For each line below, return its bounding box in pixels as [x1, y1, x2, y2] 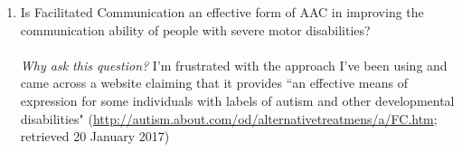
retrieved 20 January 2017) [20, 127, 170, 146]
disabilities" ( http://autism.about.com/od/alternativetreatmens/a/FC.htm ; [20, 109, 438, 128]
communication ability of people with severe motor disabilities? [20, 20, 371, 39]
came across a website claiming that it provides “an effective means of [20, 73, 408, 92]
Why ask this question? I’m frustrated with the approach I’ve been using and [20, 55, 448, 74]
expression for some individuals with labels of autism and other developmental [20, 90, 455, 109]
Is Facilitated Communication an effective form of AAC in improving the [20, 3, 424, 21]
